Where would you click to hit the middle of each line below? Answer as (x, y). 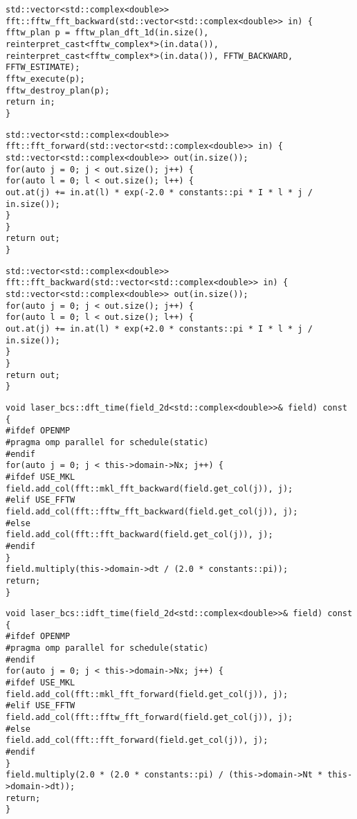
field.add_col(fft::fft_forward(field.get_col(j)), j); (137, 740)
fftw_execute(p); (45, 79)
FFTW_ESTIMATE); (43, 67)
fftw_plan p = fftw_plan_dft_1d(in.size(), (107, 33)
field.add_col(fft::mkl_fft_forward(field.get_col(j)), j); (147, 694)
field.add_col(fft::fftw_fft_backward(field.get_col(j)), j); (152, 511)
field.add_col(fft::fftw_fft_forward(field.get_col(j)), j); (149, 718)
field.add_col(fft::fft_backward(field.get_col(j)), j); (139, 535)
